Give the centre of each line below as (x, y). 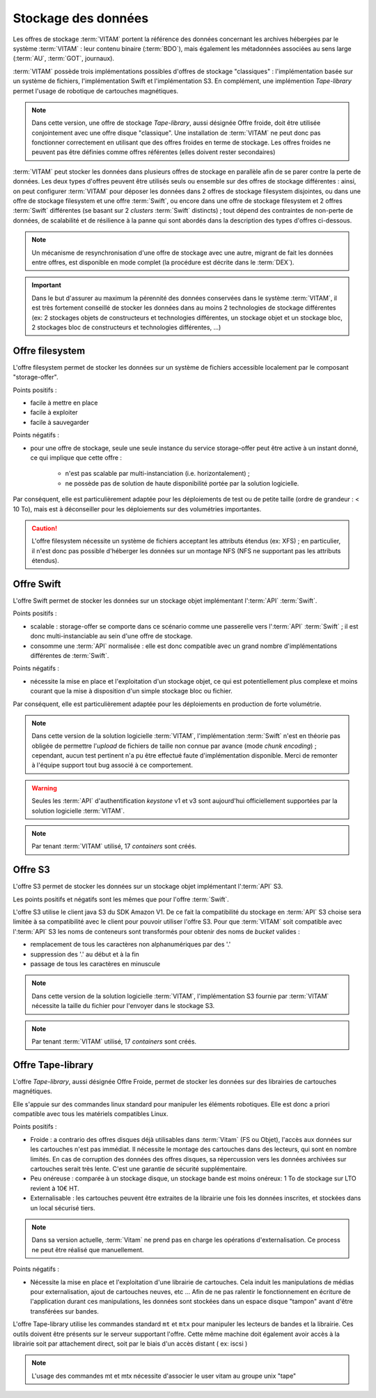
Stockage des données (81, 18)
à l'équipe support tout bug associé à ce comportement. (112, 765)
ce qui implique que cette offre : (76, 458)
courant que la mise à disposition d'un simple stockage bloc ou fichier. (131, 691)
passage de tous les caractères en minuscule (95, 964)
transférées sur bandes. (64, 1311)
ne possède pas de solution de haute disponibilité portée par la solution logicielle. (182, 483)
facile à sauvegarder (60, 422)
